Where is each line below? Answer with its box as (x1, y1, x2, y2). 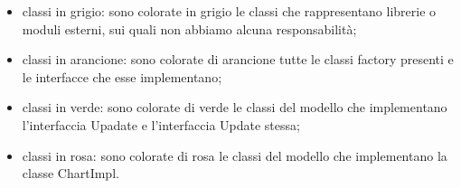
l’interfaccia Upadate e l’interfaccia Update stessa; (22, 115, 300, 134)
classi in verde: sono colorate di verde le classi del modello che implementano (22, 98, 447, 117)
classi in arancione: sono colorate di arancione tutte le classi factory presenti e (22, 50, 454, 69)
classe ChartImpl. (22, 164, 119, 183)
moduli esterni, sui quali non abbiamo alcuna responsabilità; (22, 19, 357, 38)
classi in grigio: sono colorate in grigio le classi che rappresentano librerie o (22, 2, 437, 20)
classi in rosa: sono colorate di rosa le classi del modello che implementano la (22, 146, 447, 164)
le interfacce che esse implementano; (22, 67, 222, 86)
